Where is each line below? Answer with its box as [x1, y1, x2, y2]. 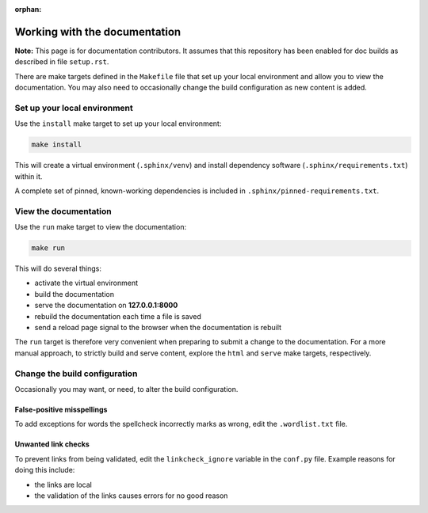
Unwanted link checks [14, 439, 90, 449]
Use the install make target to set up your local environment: [14, 119, 222, 128]
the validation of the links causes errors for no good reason [34, 491, 228, 500]
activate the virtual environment [34, 278, 139, 288]
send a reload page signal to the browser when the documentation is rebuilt [34, 323, 281, 332]
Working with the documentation [14, 25, 182, 39]
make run [31, 244, 66, 253]
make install [31, 140, 82, 150]
